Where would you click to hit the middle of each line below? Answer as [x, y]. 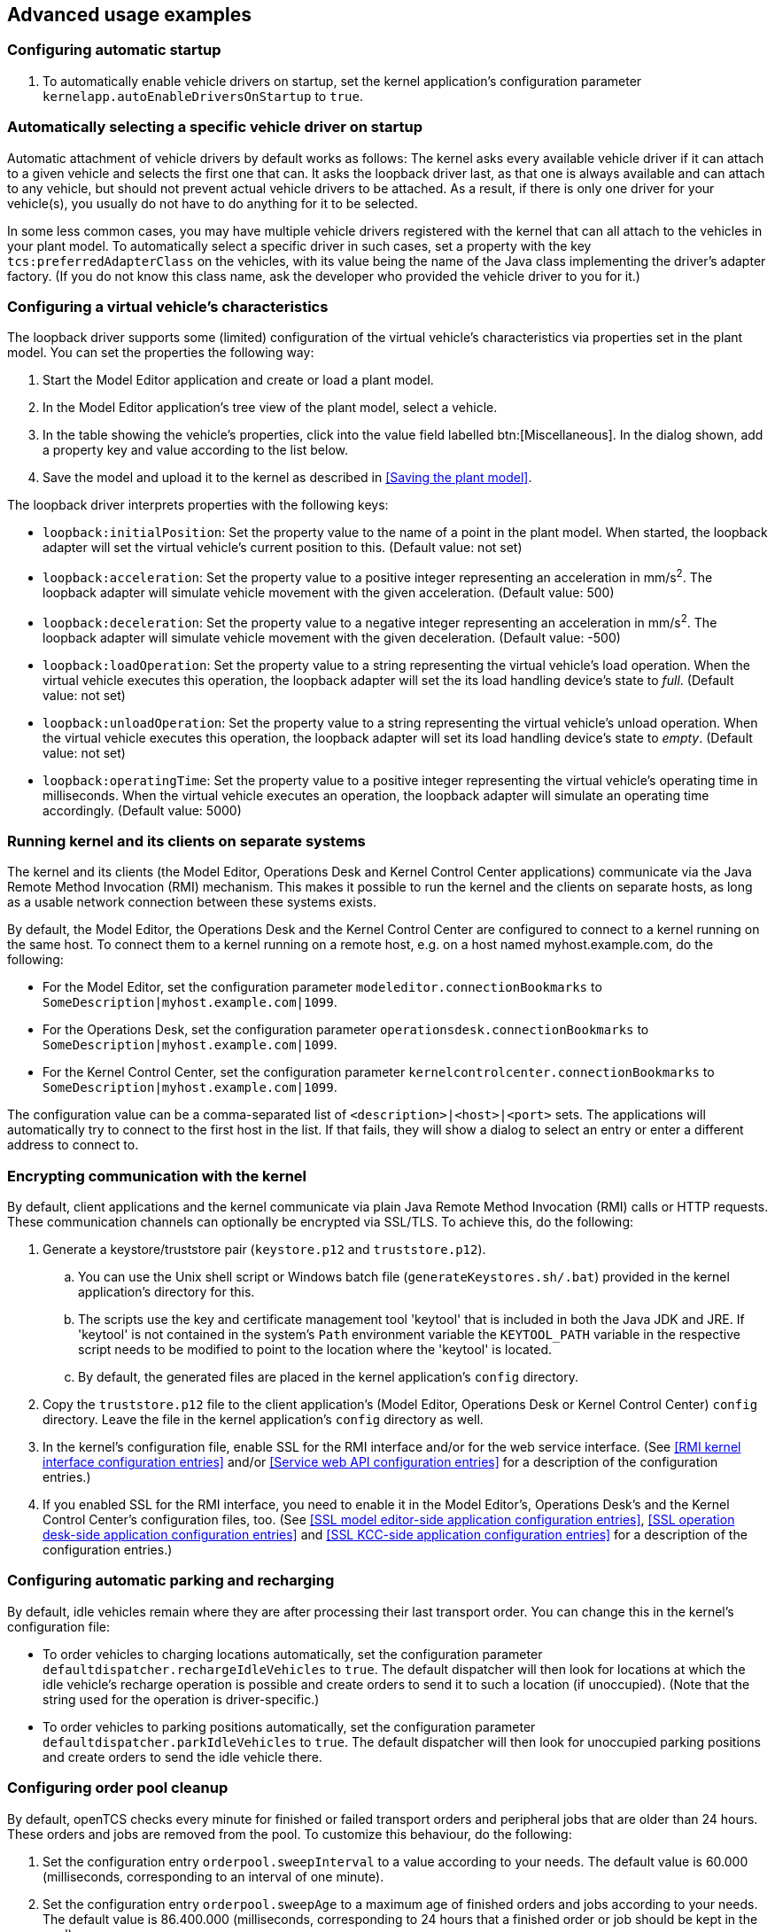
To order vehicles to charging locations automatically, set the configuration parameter [293, 1654]
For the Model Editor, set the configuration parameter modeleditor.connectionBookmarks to [322, 987]
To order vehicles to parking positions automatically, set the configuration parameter [289, 1726]
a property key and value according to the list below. [196, 450]
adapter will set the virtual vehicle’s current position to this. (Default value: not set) [283, 548]
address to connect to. [73, 1145]
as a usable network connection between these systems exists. [192, 902]
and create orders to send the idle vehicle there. [182, 1757]
